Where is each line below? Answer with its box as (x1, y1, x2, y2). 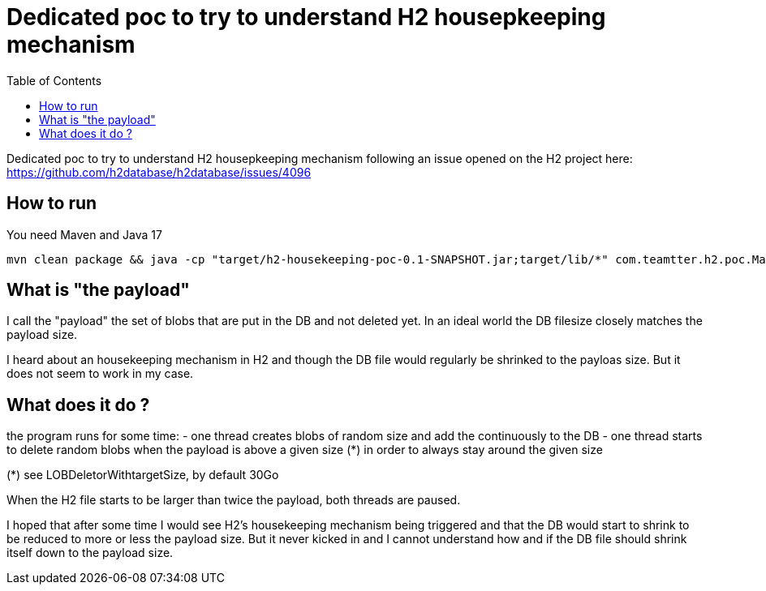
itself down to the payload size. (6, 546, 174, 560)
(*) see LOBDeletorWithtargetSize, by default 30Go (6, 468, 279, 482)
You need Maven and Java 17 (6, 227, 162, 242)
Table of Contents (6, 73, 102, 88)
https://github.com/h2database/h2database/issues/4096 (6, 165, 312, 179)
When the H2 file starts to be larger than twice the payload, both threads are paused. (6, 493, 461, 507)
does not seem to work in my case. (6, 366, 194, 381)
